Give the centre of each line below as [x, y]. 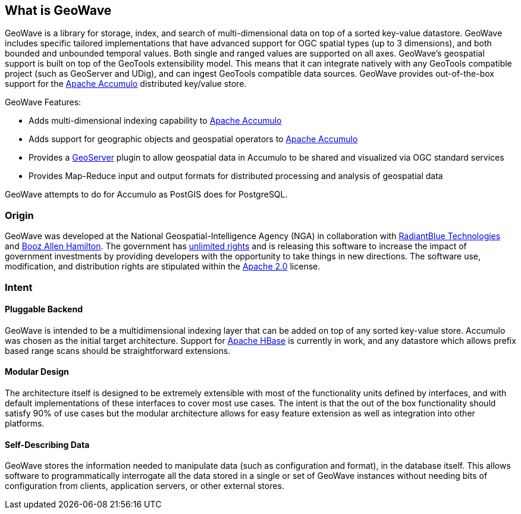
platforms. [25, 423]
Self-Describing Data [47, 444]
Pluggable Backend [44, 309]
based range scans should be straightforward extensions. [118, 350]
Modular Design [37, 372]
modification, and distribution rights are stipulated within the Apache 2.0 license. [163, 267]
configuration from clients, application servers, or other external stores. [145, 486]
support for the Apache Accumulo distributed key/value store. [126, 84]
